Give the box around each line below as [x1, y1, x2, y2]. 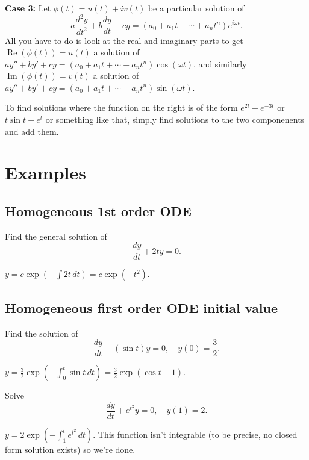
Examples [5, 160, 86, 185]
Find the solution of [5, 326, 78, 339]
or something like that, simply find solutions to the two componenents [45, 113, 305, 126]
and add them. [5, 125, 59, 137]
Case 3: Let [5, 2, 51, 14]
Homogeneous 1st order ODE [5, 202, 192, 220]
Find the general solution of [5, 229, 107, 242]
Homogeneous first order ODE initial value [5, 298, 278, 317]
